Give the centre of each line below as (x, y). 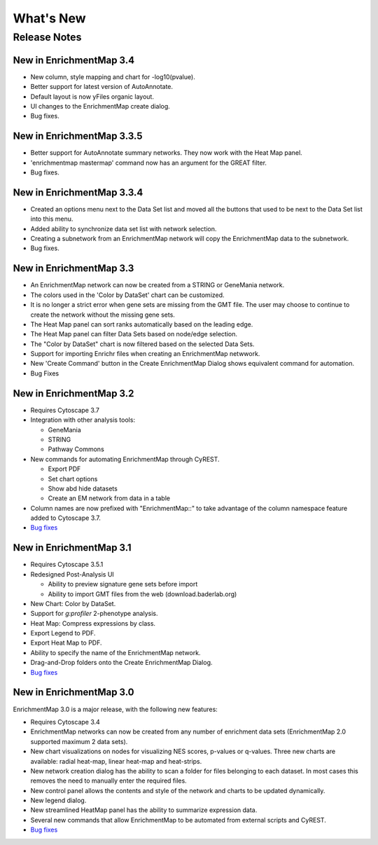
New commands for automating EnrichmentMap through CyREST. (125, 459)
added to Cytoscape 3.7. (66, 518)
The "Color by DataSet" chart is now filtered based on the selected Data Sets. (142, 344)
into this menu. (52, 219)
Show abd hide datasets (83, 488)
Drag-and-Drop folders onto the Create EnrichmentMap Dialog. (121, 663)
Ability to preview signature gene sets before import (123, 584)
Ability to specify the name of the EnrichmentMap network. (115, 652)
